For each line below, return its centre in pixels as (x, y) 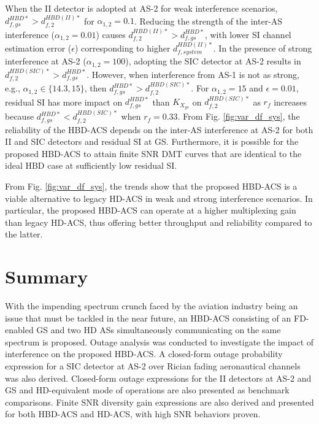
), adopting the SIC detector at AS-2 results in (213, 61)
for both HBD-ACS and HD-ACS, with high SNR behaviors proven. (133, 414)
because (20, 116)
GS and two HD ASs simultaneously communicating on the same (159, 330)
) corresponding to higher (123, 48)
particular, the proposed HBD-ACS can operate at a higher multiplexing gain (151, 210)
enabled (19, 330)
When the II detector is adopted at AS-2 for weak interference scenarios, (141, 8)
